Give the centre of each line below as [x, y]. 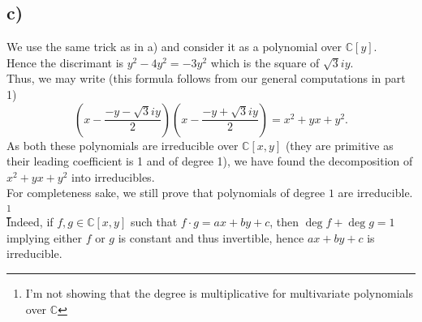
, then [284, 222]
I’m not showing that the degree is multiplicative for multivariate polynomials [219, 293]
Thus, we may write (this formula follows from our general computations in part [206, 78]
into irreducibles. [113, 176]
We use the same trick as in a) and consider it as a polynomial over [174, 47]
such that [154, 222]
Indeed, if [30, 222]
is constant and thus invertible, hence [211, 237]
